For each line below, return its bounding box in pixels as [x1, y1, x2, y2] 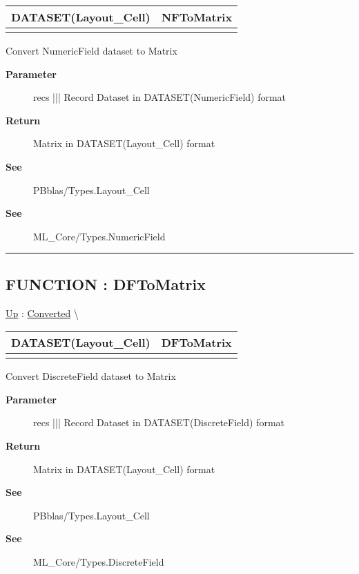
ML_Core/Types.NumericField [33, 229, 166, 243]
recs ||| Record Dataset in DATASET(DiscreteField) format [33, 415, 284, 430]
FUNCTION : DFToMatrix [6, 273, 206, 294]
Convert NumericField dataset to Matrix [6, 44, 177, 57]
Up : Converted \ [6, 305, 79, 320]
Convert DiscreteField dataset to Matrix [6, 369, 176, 383]
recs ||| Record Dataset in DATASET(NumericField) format [33, 90, 287, 104]
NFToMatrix [161, 9, 233, 25]
